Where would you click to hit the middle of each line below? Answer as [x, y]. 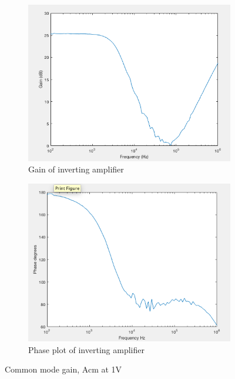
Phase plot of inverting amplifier [86, 349]
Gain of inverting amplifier [76, 169]
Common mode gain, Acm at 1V [63, 369]
